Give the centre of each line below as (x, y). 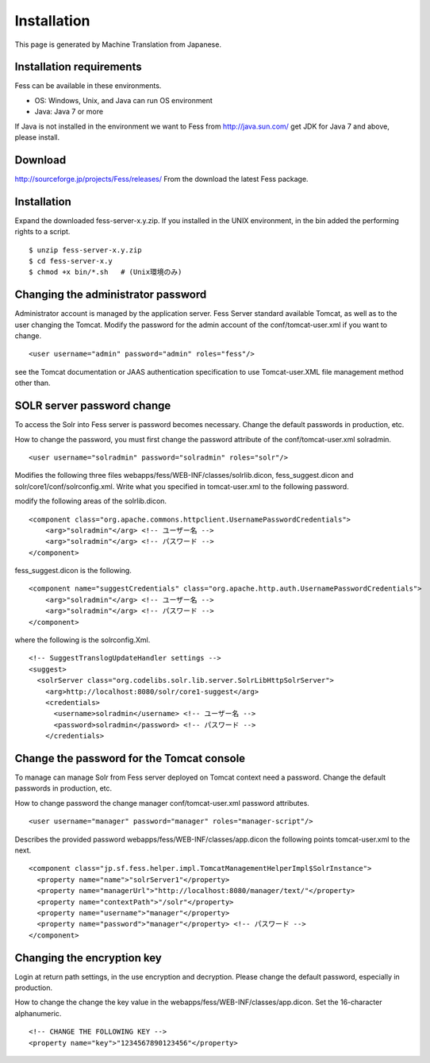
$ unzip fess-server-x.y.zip (85, 250)
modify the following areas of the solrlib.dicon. (90, 501)
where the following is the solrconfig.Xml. (83, 640)
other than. (33, 383)
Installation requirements (78, 67)
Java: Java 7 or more (69, 112)
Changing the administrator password (111, 295)
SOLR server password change (93, 406)
